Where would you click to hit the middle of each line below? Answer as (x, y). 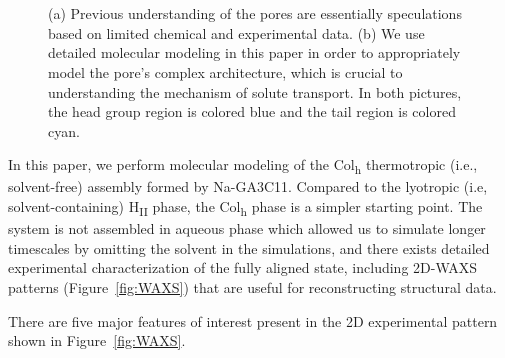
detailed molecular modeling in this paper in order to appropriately (254, 52)
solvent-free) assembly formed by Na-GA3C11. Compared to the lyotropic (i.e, (248, 186)
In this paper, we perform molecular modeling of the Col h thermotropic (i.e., (243, 166)
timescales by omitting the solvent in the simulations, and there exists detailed (249, 247)
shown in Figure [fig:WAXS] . (97, 340)
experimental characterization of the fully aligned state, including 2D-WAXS (243, 267)
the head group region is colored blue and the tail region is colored (252, 111)
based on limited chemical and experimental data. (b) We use (236, 32)
